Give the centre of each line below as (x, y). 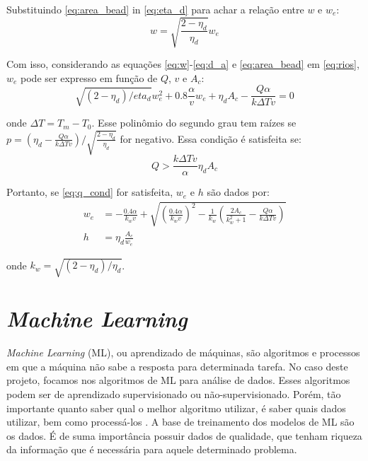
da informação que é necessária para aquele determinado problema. (152, 449)
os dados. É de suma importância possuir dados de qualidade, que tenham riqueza (184, 435)
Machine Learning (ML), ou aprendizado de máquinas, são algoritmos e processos (183, 352)
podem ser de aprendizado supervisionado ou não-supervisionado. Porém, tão (174, 394)
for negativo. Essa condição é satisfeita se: (211, 138)
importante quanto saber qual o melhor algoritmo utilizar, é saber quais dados (176, 408)
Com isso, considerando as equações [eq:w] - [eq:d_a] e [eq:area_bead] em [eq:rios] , (183, 64)
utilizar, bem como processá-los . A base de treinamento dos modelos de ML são (180, 422)
